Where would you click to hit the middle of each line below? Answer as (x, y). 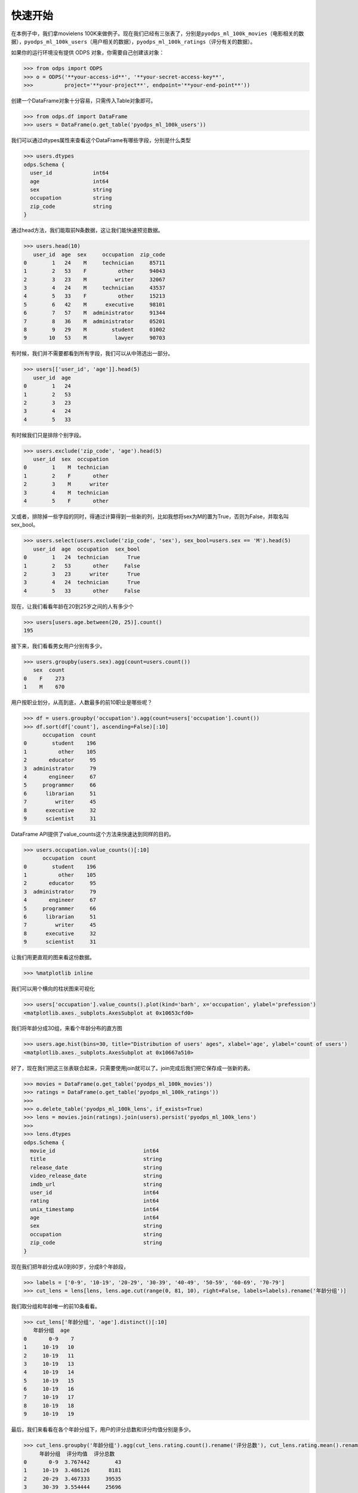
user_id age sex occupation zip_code (99, 254)
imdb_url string (96, 1184)
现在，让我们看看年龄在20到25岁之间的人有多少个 (72, 606)
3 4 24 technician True (82, 583)
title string (96, 1159)
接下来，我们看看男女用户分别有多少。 (58, 646)
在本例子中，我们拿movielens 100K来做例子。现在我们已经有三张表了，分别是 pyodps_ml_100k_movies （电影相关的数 (158, 33)
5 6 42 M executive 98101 (94, 304)
